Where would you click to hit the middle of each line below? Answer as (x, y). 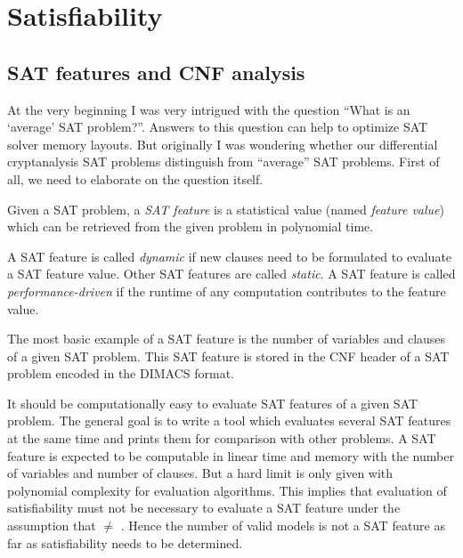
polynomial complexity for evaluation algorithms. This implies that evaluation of (227, 490)
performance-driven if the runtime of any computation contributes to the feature (227, 291)
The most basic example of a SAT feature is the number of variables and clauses (227, 339)
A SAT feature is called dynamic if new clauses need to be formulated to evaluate (230, 256)
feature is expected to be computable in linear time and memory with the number (231, 455)
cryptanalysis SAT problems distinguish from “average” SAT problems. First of (223, 162)
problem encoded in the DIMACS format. (121, 373)
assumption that (52, 526)
